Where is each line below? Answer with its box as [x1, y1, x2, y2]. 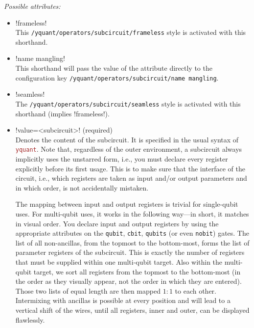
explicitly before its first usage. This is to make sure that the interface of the [15, 163, 245, 173]
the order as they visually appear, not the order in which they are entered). [15, 276, 242, 286]
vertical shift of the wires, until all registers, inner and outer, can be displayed [15, 304, 250, 315]
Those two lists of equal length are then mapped [15, 285, 161, 296]
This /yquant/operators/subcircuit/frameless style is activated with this [15, 27, 246, 37]
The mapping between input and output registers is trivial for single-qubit [15, 199, 238, 209]
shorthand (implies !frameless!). [15, 108, 110, 118]
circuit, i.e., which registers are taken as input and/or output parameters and [15, 173, 247, 183]
